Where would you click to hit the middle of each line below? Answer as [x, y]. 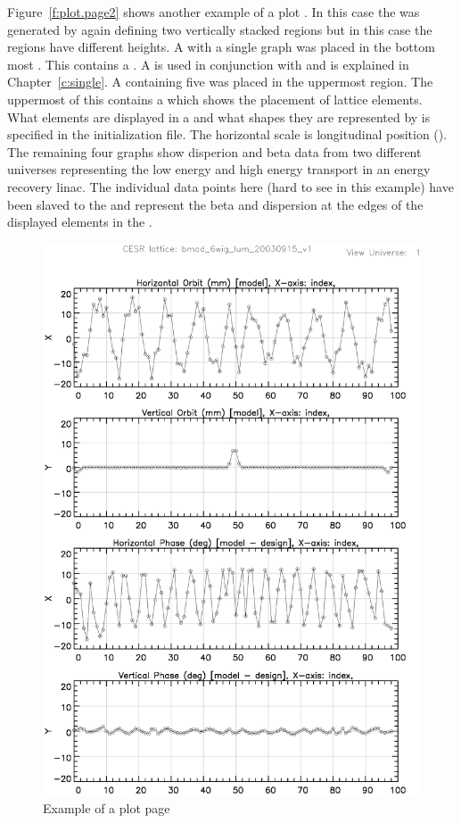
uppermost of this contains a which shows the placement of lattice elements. [215, 99]
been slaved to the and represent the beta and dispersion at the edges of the [215, 204]
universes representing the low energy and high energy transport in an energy [219, 169]
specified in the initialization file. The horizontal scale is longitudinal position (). [227, 134]
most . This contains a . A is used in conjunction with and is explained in [208, 64]
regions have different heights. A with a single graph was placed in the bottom [221, 47]
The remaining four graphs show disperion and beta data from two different [214, 151]
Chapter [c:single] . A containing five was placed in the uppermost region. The [220, 82]
